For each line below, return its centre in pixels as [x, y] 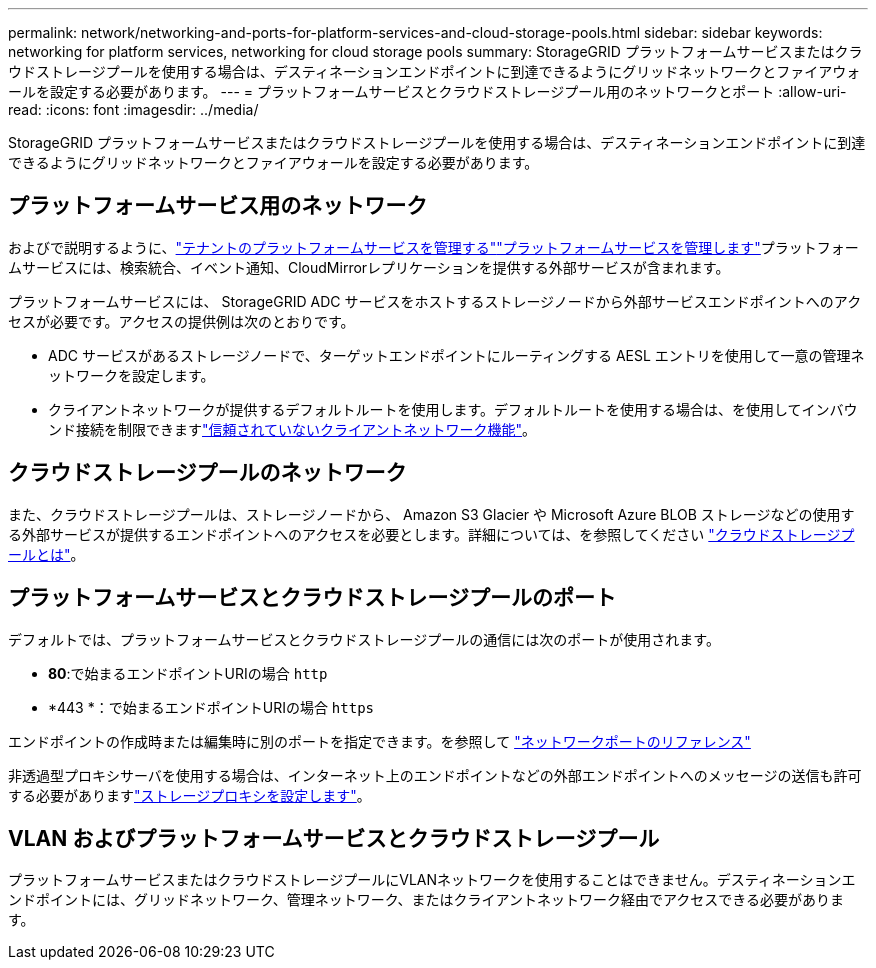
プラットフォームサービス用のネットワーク [218, 206]
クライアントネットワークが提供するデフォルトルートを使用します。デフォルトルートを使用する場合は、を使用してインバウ [453, 409]
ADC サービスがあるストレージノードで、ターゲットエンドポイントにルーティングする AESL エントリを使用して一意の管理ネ [456, 355]
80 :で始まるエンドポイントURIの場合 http [188, 673]
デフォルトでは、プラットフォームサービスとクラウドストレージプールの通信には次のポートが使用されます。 [364, 639]
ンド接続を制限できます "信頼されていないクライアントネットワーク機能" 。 [292, 429]
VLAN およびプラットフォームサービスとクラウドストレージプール [334, 838]
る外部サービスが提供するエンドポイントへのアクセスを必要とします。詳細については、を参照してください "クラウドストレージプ [431, 534]
